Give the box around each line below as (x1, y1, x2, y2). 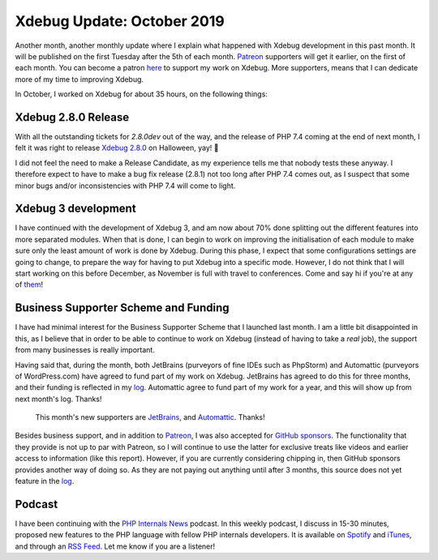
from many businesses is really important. (15, 345, 156, 355)
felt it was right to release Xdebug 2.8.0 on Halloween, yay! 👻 (15, 143, 219, 153)
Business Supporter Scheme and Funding (15, 301, 230, 315)
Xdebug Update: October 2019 (15, 12, 225, 30)
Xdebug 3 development (15, 202, 137, 216)
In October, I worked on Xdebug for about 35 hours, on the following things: (15, 89, 268, 99)
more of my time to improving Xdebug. (15, 74, 144, 84)
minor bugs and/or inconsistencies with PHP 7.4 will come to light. (15, 181, 236, 190)
